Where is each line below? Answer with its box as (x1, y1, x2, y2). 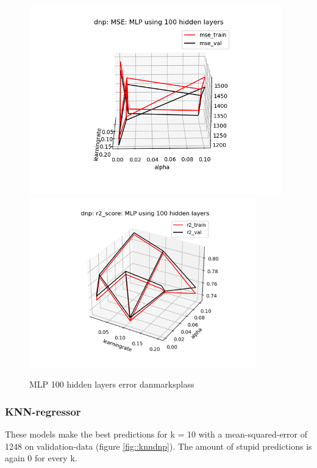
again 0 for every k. (5, 452, 77, 464)
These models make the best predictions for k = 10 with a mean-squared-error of (5, 428, 308, 440)
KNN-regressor (5, 403, 81, 419)
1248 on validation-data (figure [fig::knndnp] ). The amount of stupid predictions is (5, 439, 312, 452)
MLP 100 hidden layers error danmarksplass (29, 378, 194, 391)
